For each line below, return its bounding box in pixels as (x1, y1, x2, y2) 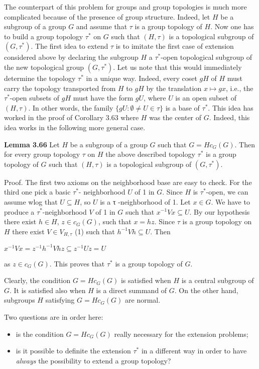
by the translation (146, 82, 202, 93)
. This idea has (208, 102, 253, 113)
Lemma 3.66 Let (4, 139, 60, 149)
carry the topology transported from (4, 82, 116, 93)
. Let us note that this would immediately (113, 61, 242, 72)
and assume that (76, 21, 127, 32)
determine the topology (4, 72, 76, 83)
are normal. (125, 295, 161, 305)
